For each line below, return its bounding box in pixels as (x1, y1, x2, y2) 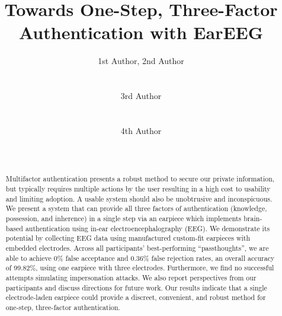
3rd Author (120, 90, 162, 102)
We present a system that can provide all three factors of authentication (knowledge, (5, 203, 267, 213)
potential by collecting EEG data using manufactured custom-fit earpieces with (5, 233, 251, 243)
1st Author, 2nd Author (98, 55, 184, 67)
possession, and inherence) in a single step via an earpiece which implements (5, 213, 242, 224)
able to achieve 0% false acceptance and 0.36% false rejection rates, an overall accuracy (5, 253, 275, 263)
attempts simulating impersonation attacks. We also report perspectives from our (5, 273, 257, 283)
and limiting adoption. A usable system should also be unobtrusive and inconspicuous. (5, 193, 273, 203)
